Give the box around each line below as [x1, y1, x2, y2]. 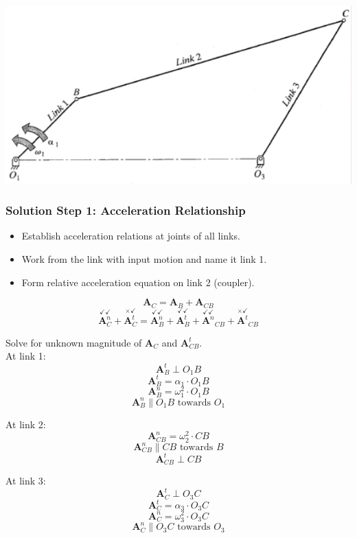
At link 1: [5, 349, 46, 363]
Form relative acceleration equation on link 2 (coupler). [21, 274, 255, 289]
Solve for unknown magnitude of [5, 335, 142, 349]
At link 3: [5, 473, 46, 487]
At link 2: [5, 417, 46, 431]
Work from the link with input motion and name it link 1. [21, 252, 267, 266]
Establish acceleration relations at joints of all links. [21, 229, 240, 243]
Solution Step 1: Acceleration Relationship [5, 202, 246, 219]
